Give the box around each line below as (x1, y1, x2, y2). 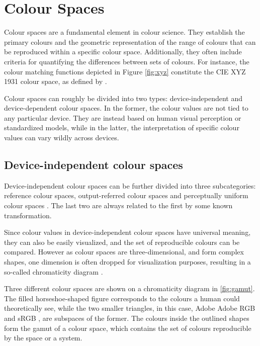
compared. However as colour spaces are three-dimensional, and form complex (4, 246, 244, 257)
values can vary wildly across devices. (4, 132, 119, 143)
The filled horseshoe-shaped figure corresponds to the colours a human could (4, 293, 240, 303)
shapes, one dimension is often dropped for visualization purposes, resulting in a (4, 256, 251, 267)
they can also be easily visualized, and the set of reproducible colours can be (4, 236, 240, 247)
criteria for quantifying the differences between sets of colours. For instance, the (4, 56, 249, 66)
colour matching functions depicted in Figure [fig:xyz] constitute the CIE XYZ (4, 66, 246, 76)
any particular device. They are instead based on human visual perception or (4, 112, 241, 123)
